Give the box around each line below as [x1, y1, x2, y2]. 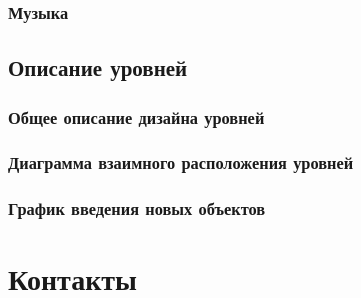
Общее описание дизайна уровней [8, 104, 265, 129]
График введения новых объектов [8, 196, 266, 221]
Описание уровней [8, 52, 188, 83]
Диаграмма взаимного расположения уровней [8, 150, 354, 175]
